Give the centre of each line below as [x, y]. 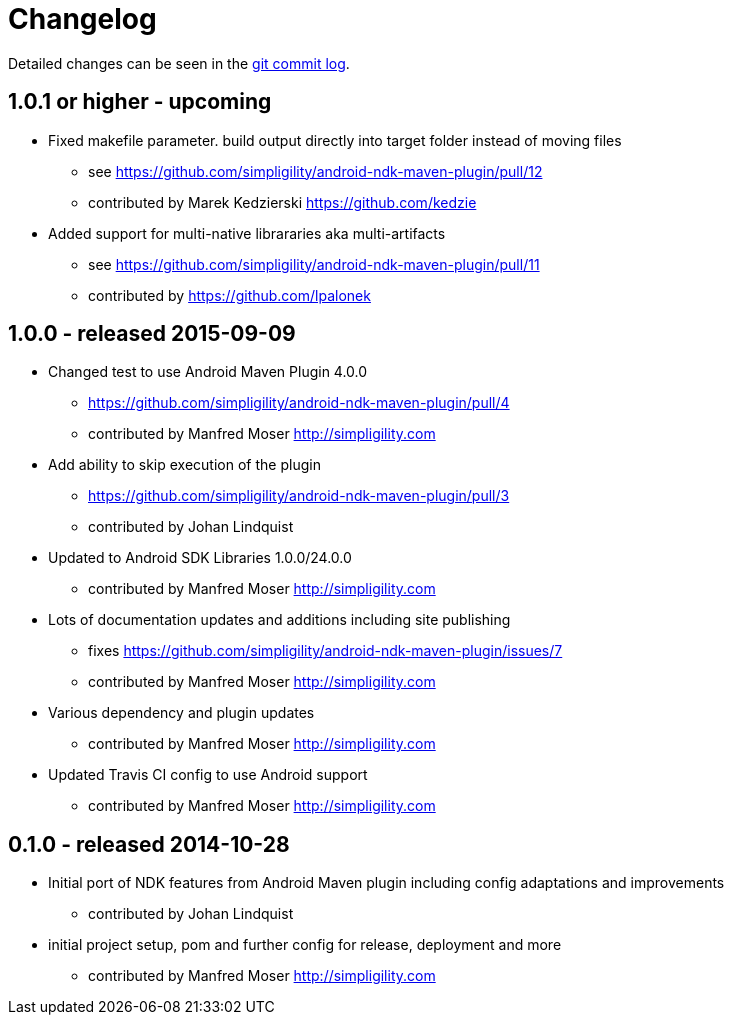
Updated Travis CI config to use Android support [208, 775]
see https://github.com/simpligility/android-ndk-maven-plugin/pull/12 [315, 171]
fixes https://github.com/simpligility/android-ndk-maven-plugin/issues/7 [325, 651]
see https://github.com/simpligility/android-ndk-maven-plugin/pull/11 [314, 264]
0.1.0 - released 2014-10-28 [149, 844]
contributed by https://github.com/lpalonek [229, 295]
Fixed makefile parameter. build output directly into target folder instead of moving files [335, 140]
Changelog [82, 19]
